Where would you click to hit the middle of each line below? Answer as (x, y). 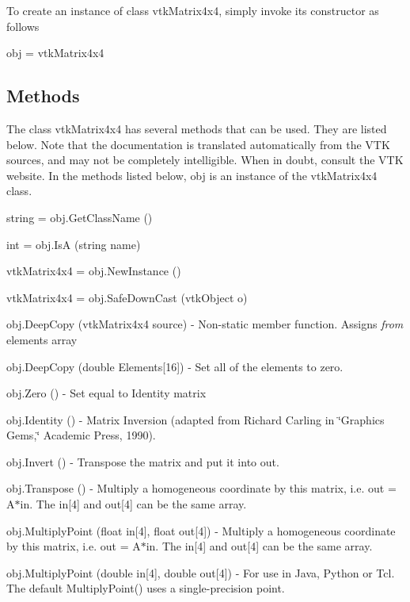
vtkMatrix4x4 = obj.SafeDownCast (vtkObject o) (127, 297)
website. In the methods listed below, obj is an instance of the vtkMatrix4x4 (192, 175)
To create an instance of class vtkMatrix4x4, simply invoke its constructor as (193, 10)
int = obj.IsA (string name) (74, 244)
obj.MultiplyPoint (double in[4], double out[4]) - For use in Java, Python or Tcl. (201, 572)
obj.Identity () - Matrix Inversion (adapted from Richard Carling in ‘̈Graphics (196, 419)
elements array (42, 339)
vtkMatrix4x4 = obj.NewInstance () (94, 271)
